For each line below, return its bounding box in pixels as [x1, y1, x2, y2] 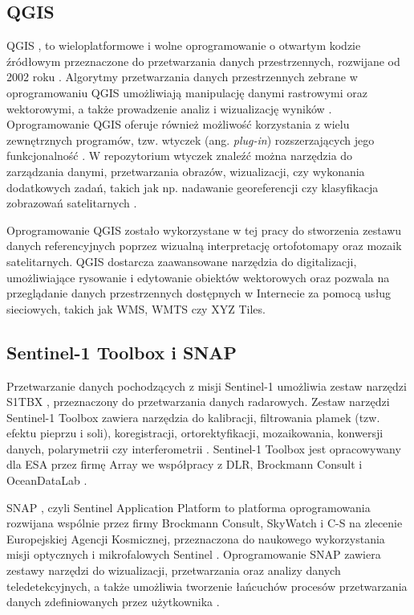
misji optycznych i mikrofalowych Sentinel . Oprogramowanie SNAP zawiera [6, 546, 381, 563]
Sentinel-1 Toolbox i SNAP [6, 339, 237, 364]
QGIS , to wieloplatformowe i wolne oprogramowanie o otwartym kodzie [6, 37, 361, 54]
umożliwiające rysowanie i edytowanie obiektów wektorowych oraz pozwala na [6, 269, 390, 285]
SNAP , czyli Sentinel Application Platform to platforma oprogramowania [6, 498, 371, 515]
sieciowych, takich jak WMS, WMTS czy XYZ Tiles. [6, 300, 266, 317]
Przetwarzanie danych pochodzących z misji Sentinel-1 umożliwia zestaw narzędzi [6, 377, 407, 394]
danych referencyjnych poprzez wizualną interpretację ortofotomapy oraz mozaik [6, 237, 402, 254]
